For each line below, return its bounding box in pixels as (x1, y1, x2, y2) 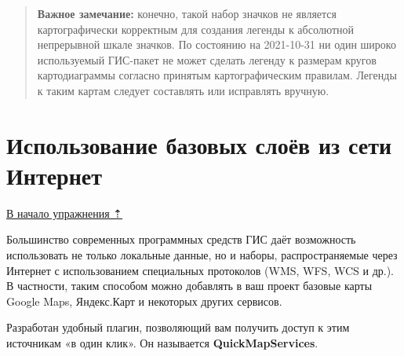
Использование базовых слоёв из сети (6, 128, 392, 160)
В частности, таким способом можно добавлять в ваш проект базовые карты (6, 277, 373, 294)
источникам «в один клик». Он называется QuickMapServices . (6, 335, 318, 351)
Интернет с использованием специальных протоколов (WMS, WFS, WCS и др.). (6, 262, 395, 278)
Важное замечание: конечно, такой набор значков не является (37, 6, 337, 21)
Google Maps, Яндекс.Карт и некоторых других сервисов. (6, 292, 282, 309)
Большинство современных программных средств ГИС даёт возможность (6, 231, 356, 248)
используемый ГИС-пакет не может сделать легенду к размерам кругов (37, 51, 377, 68)
